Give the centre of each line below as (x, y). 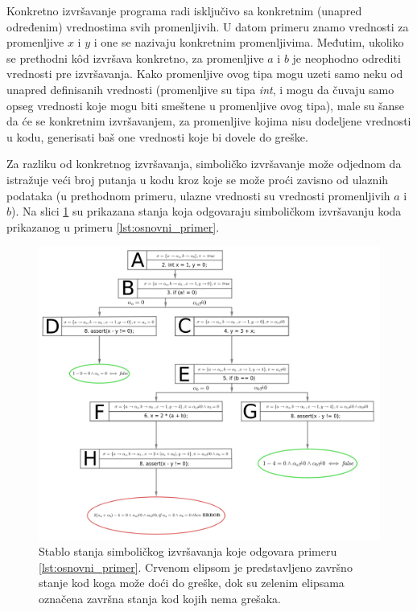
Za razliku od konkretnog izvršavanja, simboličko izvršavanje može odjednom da (204, 164)
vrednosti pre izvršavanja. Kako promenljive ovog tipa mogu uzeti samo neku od (205, 74)
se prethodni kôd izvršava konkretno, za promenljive (135, 58)
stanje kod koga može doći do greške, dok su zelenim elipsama (192, 583)
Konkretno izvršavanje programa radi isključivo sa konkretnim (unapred (184, 10)
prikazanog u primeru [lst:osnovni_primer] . (113, 226)
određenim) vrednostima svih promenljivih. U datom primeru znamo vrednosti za (208, 26)
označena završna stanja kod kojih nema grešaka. (160, 598)
